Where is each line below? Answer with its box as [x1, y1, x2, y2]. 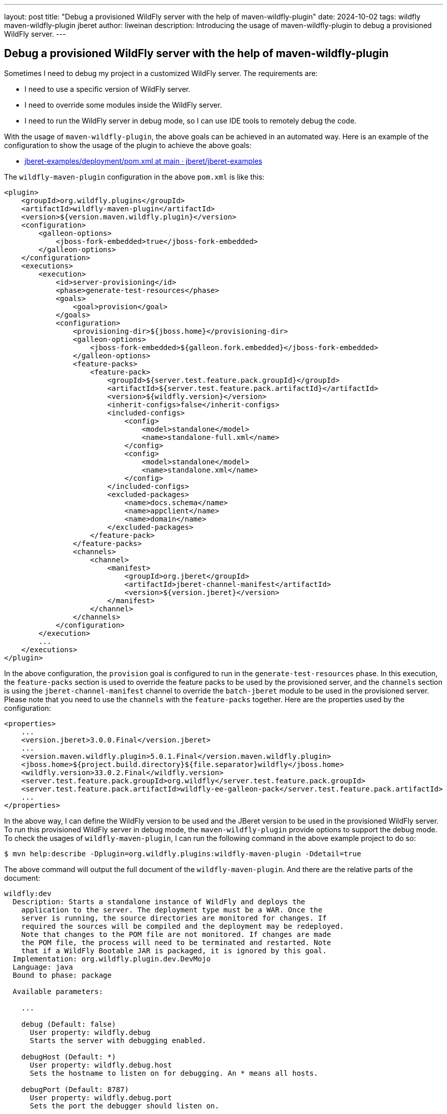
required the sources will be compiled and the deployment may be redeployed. [21, 922, 344, 930]
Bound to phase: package [12, 971, 112, 979]
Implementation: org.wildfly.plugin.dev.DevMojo [12, 954, 211, 963]
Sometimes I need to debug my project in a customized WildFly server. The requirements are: [4, 68, 318, 78]
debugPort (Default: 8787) [21, 1085, 129, 1094]
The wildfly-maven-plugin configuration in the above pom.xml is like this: [4, 172, 265, 181]
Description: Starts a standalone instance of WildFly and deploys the [12, 897, 306, 906]
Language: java [12, 962, 73, 971]
